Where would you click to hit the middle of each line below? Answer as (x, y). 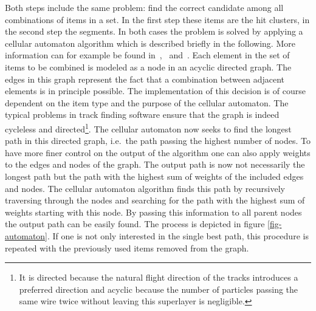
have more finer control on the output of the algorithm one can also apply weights (158, 152)
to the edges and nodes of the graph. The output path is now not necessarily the (155, 164)
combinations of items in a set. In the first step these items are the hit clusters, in (157, 19)
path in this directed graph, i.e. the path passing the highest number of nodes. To (158, 141)
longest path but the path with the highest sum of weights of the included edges (154, 176)
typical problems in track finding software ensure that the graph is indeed (142, 114)
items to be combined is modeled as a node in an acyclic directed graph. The (148, 67)
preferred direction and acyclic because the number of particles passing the (159, 289)
